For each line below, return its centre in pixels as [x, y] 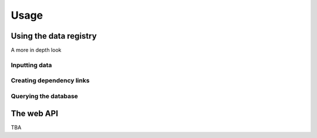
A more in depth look [36, 50]
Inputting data [31, 65]
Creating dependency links [50, 81]
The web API [35, 113]
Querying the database [45, 96]
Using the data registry [54, 36]
